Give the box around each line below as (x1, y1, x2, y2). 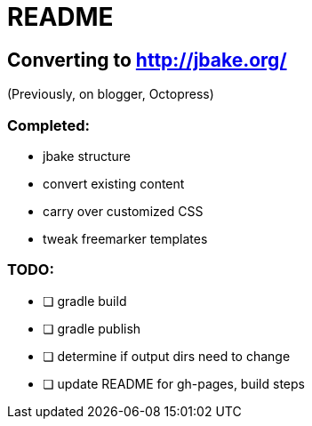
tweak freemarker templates (43, 230, 208, 246)
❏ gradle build (43, 293, 127, 309)
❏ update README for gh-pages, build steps (43, 375, 305, 391)
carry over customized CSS (43, 203, 204, 219)
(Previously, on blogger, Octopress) (7, 86, 214, 102)
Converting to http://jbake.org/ (7, 48, 287, 71)
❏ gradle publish (43, 320, 141, 336)
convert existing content (43, 175, 185, 191)
